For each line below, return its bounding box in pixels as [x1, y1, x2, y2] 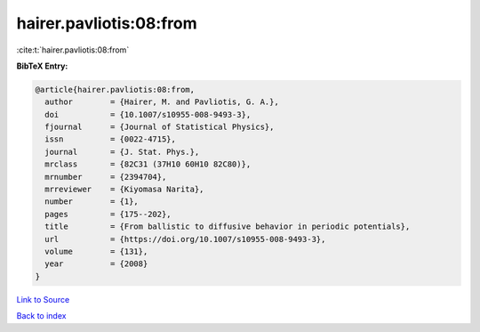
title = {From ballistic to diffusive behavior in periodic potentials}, [44, 222, 411, 231]
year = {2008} [44, 259, 148, 269]
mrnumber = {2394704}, [44, 172, 167, 182]
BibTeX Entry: [16, 61, 68, 71]
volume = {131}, [44, 247, 148, 256]
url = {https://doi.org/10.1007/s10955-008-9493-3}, [44, 234, 326, 244]
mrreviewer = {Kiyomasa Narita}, [44, 184, 204, 195]
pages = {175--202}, [44, 209, 172, 219]
